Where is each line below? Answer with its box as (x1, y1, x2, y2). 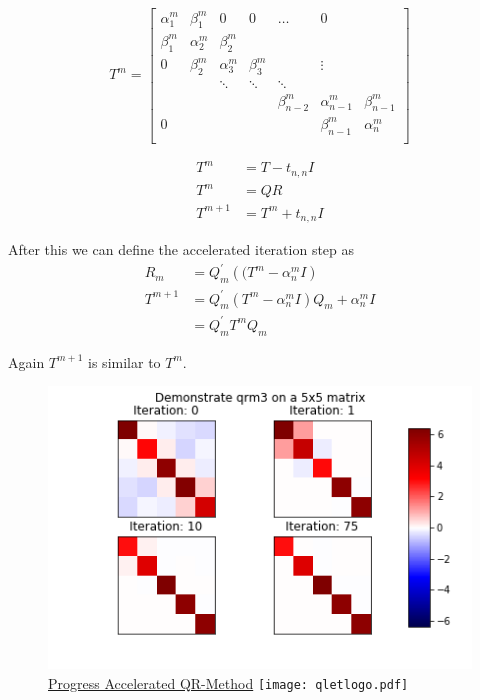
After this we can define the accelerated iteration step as (8, 239, 355, 260)
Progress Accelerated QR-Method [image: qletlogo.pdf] (48, 672, 409, 693)
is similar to (88, 351, 161, 372)
